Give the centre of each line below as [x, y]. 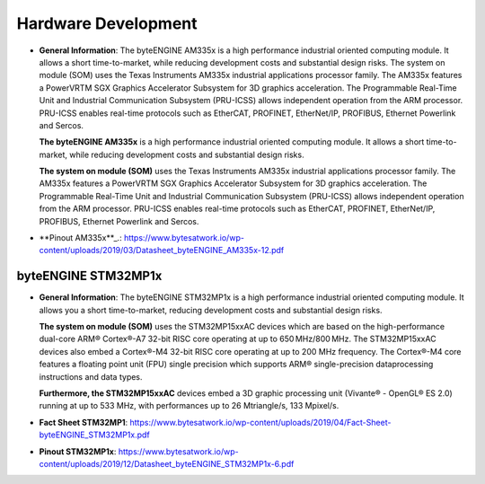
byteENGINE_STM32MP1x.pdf [94, 435]
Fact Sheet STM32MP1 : [84, 422]
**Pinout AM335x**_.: [80, 238]
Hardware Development [107, 23]
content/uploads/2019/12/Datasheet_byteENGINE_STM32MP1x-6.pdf [167, 464]
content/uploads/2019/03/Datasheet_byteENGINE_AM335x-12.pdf [162, 251]
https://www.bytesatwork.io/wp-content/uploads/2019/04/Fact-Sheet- [260, 422]
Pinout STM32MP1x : [78, 451]
